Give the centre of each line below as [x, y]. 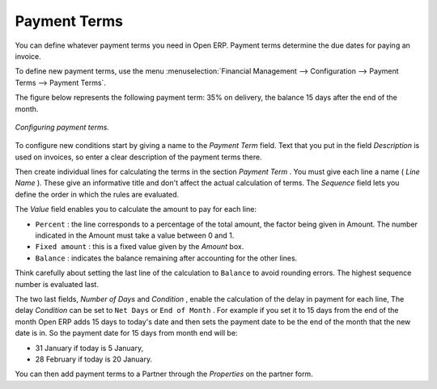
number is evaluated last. [57, 284]
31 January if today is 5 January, [89, 348]
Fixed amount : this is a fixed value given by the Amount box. [140, 247]
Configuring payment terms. [62, 127]
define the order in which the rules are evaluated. [97, 194]
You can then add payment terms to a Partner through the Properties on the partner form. [164, 374]
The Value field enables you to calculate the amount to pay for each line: [136, 209]
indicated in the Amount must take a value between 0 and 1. [135, 235]
